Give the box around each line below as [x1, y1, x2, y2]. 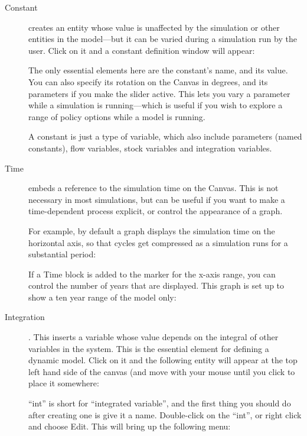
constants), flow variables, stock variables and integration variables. [28, 141, 272, 154]
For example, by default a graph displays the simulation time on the [28, 224, 275, 237]
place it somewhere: [28, 377, 99, 389]
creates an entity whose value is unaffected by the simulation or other [28, 21, 280, 33]
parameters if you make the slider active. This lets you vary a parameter [28, 87, 290, 99]
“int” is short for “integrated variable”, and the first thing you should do [28, 397, 291, 409]
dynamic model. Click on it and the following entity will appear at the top [28, 354, 298, 366]
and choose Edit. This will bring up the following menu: [28, 420, 231, 432]
